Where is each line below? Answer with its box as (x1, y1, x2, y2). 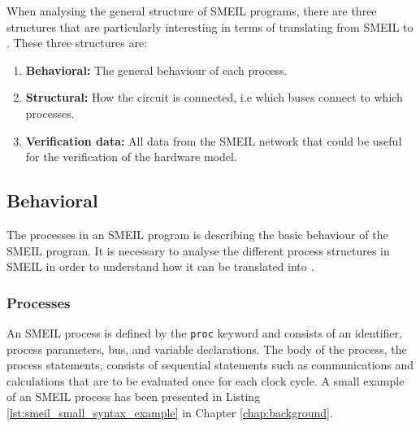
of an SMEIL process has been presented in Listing (6, 388, 261, 405)
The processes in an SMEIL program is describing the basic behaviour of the (6, 225, 388, 242)
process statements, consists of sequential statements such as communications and (6, 356, 414, 373)
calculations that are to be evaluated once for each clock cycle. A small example (6, 372, 405, 389)
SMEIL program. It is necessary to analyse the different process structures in (6, 242, 390, 259)
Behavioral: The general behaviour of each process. (25, 61, 288, 78)
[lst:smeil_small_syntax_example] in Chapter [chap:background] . (6, 403, 333, 420)
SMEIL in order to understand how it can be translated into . (6, 258, 314, 275)
